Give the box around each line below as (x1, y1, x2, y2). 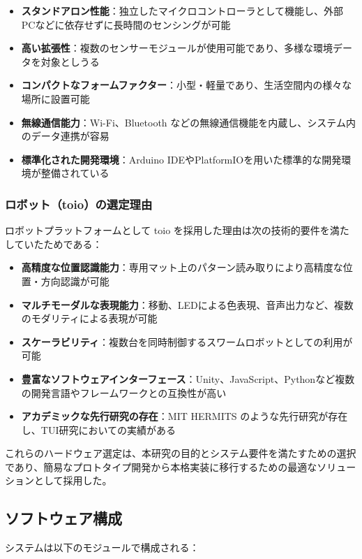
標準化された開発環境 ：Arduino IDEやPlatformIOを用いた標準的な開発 (21, 152, 342, 166)
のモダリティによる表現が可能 (21, 311, 158, 326)
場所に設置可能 (21, 91, 90, 106)
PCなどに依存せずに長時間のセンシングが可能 (21, 17, 231, 31)
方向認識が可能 (40, 273, 110, 288)
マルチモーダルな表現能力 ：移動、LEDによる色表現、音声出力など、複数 (21, 297, 354, 312)
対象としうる (40, 54, 100, 68)
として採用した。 (33, 473, 112, 488)
